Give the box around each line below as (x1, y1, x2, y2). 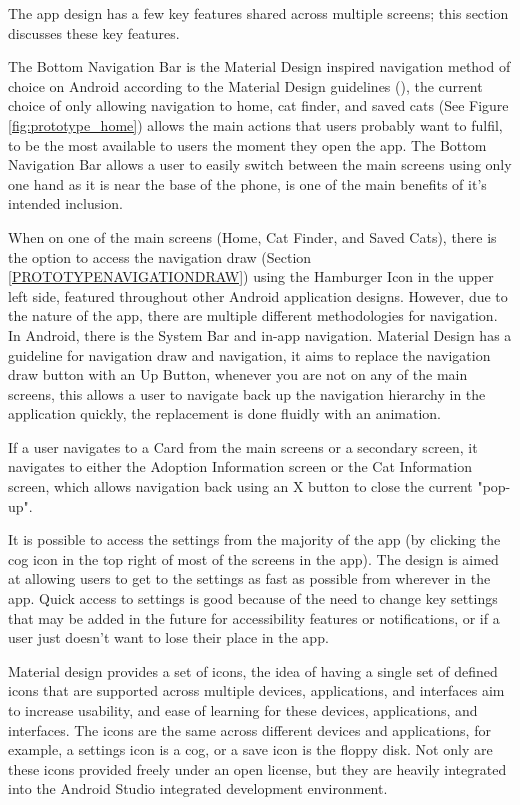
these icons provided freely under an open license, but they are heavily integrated (8, 758, 507, 779)
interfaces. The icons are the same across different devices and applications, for (8, 719, 491, 740)
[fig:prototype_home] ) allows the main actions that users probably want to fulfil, (8, 114, 503, 135)
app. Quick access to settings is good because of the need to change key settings (8, 588, 498, 609)
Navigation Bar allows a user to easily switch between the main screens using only (8, 154, 512, 175)
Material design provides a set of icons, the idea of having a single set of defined (8, 660, 498, 681)
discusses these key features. (8, 22, 180, 43)
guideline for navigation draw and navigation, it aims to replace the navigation (8, 344, 491, 365)
